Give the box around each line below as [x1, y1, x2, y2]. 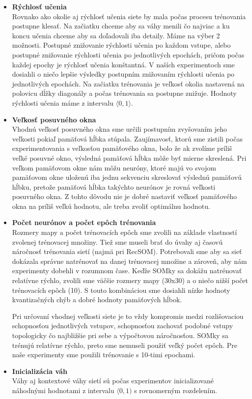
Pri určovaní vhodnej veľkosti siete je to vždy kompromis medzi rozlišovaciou [12, 311, 244, 321]
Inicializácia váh [12, 366, 67, 376]
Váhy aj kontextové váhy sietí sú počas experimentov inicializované [12, 375, 214, 386]
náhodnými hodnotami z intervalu [12, 385, 114, 395]
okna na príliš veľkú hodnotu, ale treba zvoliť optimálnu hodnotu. [12, 200, 210, 211]
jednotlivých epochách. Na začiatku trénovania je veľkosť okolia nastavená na [12, 78, 245, 88]
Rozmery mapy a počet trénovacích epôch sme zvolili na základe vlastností [12, 227, 237, 237]
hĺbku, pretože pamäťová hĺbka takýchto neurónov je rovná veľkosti [12, 181, 216, 192]
